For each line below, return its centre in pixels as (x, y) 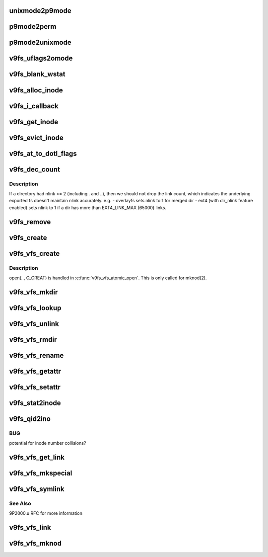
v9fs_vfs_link (30, 527)
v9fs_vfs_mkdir (33, 292)
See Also (20, 503)
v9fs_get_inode (34, 122)
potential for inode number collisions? (48, 443)
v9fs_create (28, 238)
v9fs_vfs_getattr (35, 371)
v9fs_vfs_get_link (37, 457)
